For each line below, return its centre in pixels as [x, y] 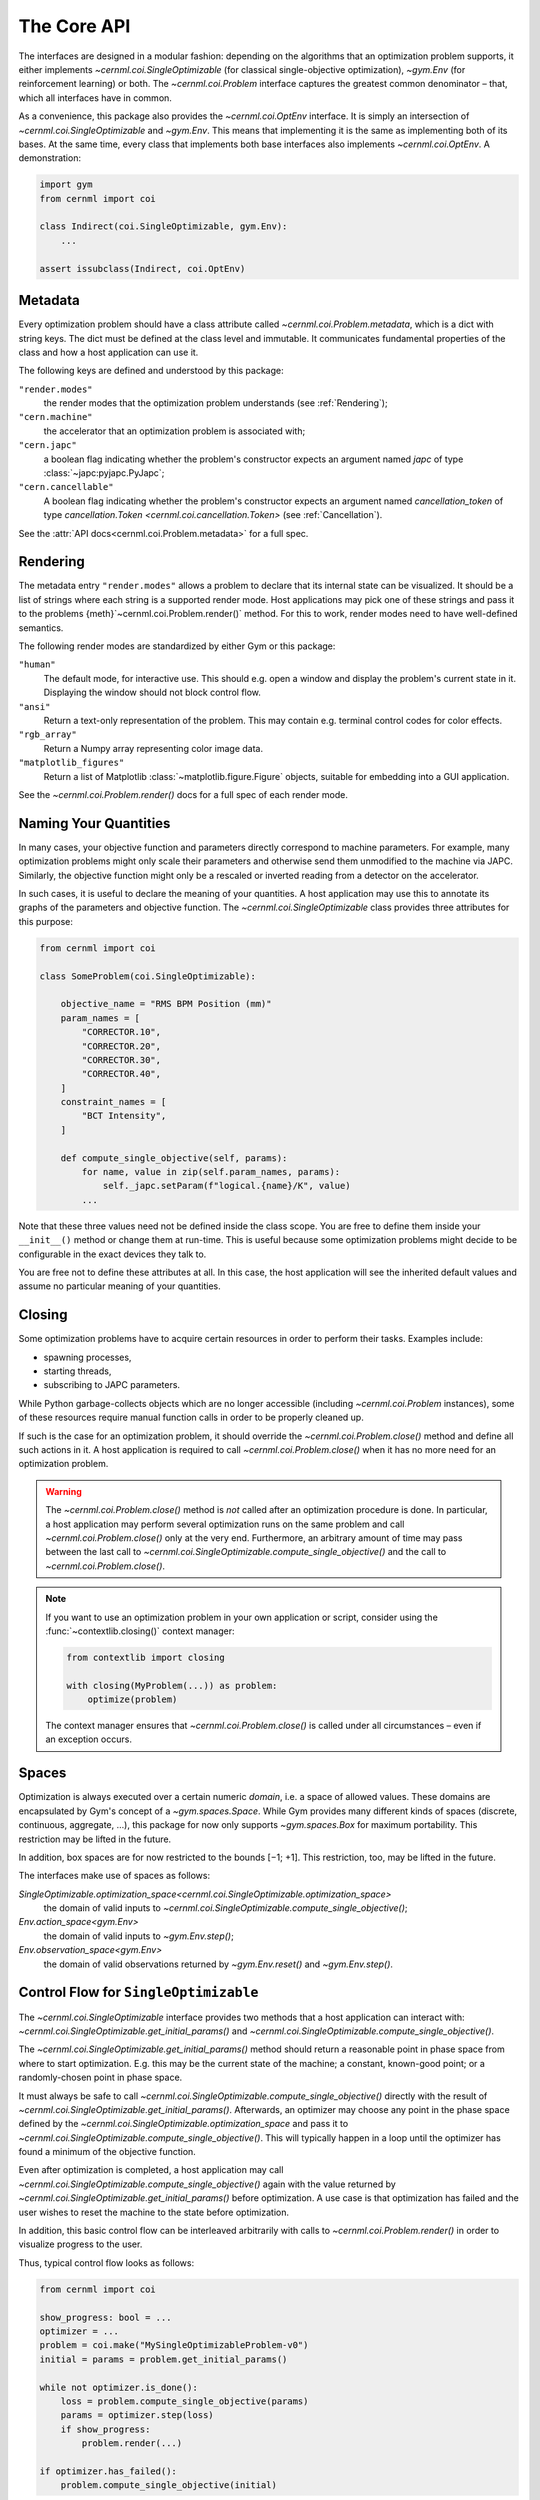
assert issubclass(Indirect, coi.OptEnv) [142, 268]
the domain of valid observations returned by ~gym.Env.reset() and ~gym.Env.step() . [218, 1964]
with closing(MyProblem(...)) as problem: [172, 1685]
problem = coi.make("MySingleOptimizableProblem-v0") [174, 2345]
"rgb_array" [47, 734]
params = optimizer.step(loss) [137, 2415]
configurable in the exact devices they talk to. [112, 1254]
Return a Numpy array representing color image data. [153, 748]
